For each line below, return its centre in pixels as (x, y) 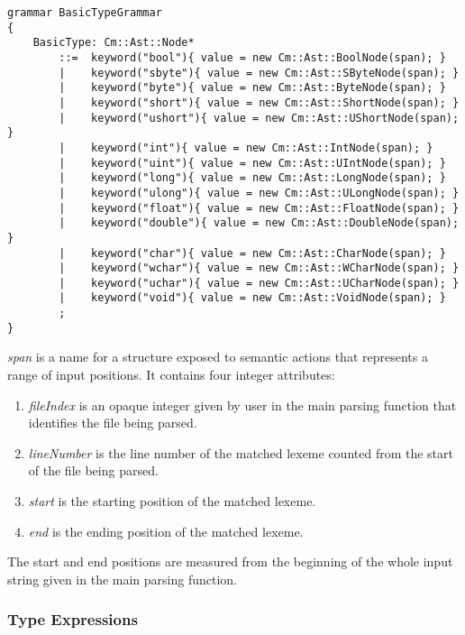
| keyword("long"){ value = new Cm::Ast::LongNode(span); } (252, 178)
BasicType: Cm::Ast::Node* (114, 43)
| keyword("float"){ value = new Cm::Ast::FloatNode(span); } (259, 208)
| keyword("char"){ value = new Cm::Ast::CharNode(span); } (252, 253)
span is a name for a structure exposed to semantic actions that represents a (218, 357)
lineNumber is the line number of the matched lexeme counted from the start (241, 452)
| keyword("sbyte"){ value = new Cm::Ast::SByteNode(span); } (259, 73)
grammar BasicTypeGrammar (85, 13)
